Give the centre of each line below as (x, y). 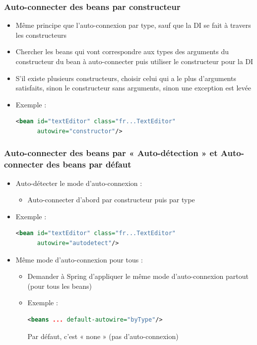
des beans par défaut (89, 164)
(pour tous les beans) (60, 286)
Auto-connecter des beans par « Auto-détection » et (111, 153)
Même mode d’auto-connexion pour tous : (79, 259)
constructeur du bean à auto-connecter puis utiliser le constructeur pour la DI (134, 61)
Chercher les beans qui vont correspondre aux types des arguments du (122, 51)
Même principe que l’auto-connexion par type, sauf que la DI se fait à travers (133, 25)
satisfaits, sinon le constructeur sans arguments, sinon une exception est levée (133, 88)
